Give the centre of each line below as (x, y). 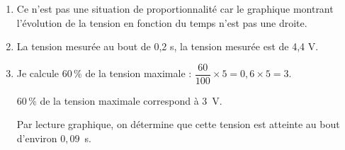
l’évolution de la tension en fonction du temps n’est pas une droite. (162, 22)
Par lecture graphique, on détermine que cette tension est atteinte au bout (178, 124)
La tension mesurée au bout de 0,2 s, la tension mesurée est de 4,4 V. (168, 46)
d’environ (37, 138)
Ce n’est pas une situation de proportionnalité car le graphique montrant (175, 8)
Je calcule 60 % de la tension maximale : (104, 73)
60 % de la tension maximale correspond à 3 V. (119, 100)
